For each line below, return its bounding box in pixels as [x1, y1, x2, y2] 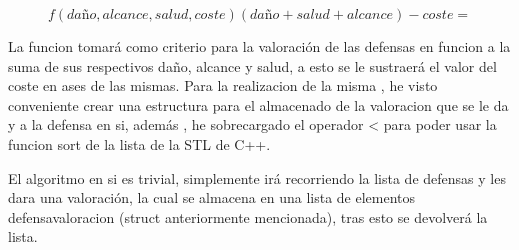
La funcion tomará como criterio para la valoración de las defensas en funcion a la [8, 36, 511, 56]
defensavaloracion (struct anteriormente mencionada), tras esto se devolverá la [8, 206, 488, 227]
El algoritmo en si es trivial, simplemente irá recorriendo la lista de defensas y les [8, 167, 506, 188]
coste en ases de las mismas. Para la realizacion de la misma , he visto [8, 75, 438, 96]
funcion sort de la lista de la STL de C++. [8, 133, 271, 154]
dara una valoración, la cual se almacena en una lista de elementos [8, 187, 416, 208]
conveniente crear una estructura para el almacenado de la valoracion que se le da [8, 94, 509, 115]
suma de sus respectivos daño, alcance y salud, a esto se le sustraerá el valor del [8, 55, 497, 76]
